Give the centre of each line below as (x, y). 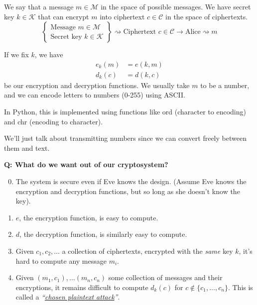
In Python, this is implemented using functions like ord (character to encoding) (125, 112)
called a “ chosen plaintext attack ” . (68, 297)
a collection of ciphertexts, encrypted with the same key (147, 251)
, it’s (246, 251)
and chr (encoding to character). (54, 121)
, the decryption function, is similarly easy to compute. (103, 234)
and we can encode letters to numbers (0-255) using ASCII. (95, 95)
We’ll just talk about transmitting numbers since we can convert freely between (125, 138)
